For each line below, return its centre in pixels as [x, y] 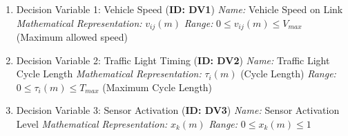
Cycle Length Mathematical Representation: [109, 74]
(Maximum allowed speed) [72, 37]
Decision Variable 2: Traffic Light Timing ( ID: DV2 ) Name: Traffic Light [173, 60]
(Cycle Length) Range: [288, 74]
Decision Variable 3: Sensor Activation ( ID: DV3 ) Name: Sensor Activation [178, 110]
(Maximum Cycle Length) [157, 87]
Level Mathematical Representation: [92, 124]
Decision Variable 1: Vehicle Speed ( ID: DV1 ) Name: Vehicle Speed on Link [180, 9]
